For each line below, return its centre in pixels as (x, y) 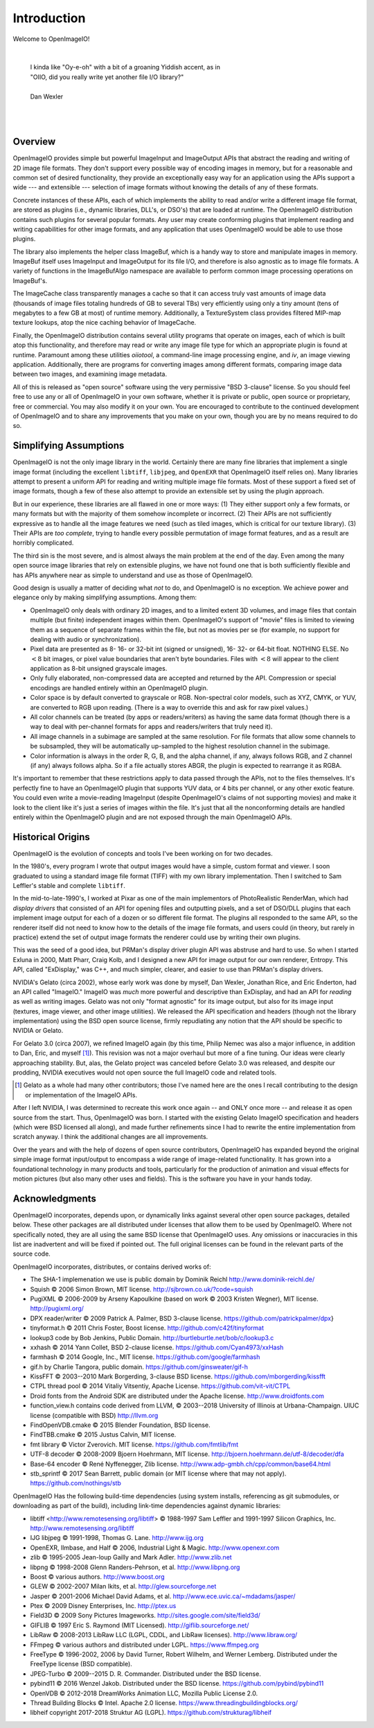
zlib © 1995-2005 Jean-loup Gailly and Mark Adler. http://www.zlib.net (131, 1557)
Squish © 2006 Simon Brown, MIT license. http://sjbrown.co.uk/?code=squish (142, 1289)
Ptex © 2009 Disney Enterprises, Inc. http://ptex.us (103, 1606)
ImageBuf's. (30, 280)
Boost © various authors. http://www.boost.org (97, 1576)
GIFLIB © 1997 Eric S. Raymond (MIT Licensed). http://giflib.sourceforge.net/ (140, 1625)
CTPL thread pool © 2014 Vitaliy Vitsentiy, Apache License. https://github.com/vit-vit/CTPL (160, 1386)
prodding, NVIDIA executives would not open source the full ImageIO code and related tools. (145, 1072)
